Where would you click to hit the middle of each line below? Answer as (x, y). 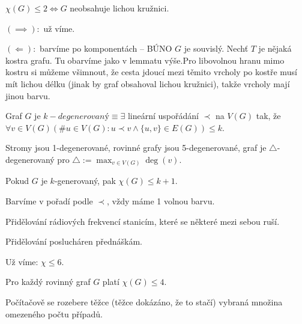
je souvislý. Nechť (216, 48)
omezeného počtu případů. (54, 313)
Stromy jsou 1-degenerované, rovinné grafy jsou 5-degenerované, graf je (136, 148)
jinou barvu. (28, 95)
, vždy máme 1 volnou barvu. (161, 201)
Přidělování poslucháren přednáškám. (74, 241)
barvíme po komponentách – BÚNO (106, 48)
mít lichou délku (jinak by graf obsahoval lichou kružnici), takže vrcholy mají (148, 83)
